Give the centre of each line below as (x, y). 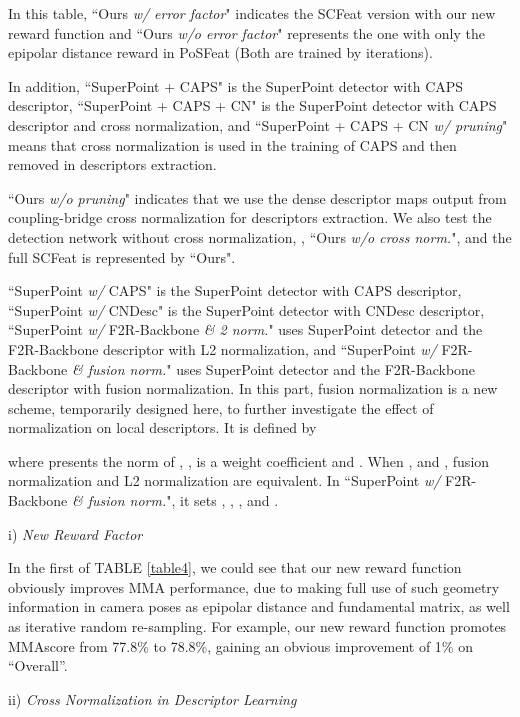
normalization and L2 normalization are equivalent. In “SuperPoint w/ (224, 480)
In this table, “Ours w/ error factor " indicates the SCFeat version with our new (252, 13)
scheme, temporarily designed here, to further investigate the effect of (221, 407)
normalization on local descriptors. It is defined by (162, 427)
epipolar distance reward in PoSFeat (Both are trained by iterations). (220, 52)
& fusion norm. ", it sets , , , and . (175, 500)
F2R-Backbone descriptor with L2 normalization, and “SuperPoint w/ (222, 348)
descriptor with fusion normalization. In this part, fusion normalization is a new (253, 388)
